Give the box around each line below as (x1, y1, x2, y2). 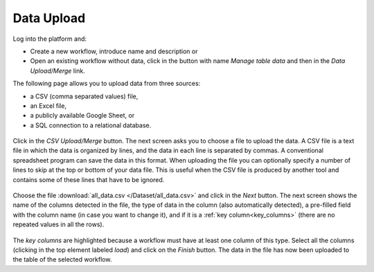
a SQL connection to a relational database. (30, 121, 152, 129)
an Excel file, (30, 101, 67, 110)
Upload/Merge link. (30, 66, 86, 75)
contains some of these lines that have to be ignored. (12, 175, 165, 183)
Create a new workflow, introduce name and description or (30, 47, 198, 55)
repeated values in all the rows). (12, 220, 105, 228)
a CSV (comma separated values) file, (30, 92, 139, 100)
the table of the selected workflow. (12, 255, 112, 264)
